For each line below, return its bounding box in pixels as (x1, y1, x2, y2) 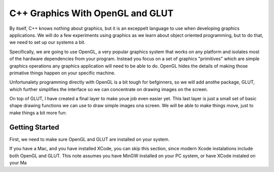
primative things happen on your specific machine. (9, 70, 116, 76)
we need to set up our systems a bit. (9, 39, 86, 46)
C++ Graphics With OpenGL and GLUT (9, 8, 174, 19)
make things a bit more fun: (9, 109, 67, 116)
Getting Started (9, 123, 59, 132)
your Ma (9, 159, 27, 165)
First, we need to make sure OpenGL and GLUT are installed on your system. (9, 136, 170, 142)
